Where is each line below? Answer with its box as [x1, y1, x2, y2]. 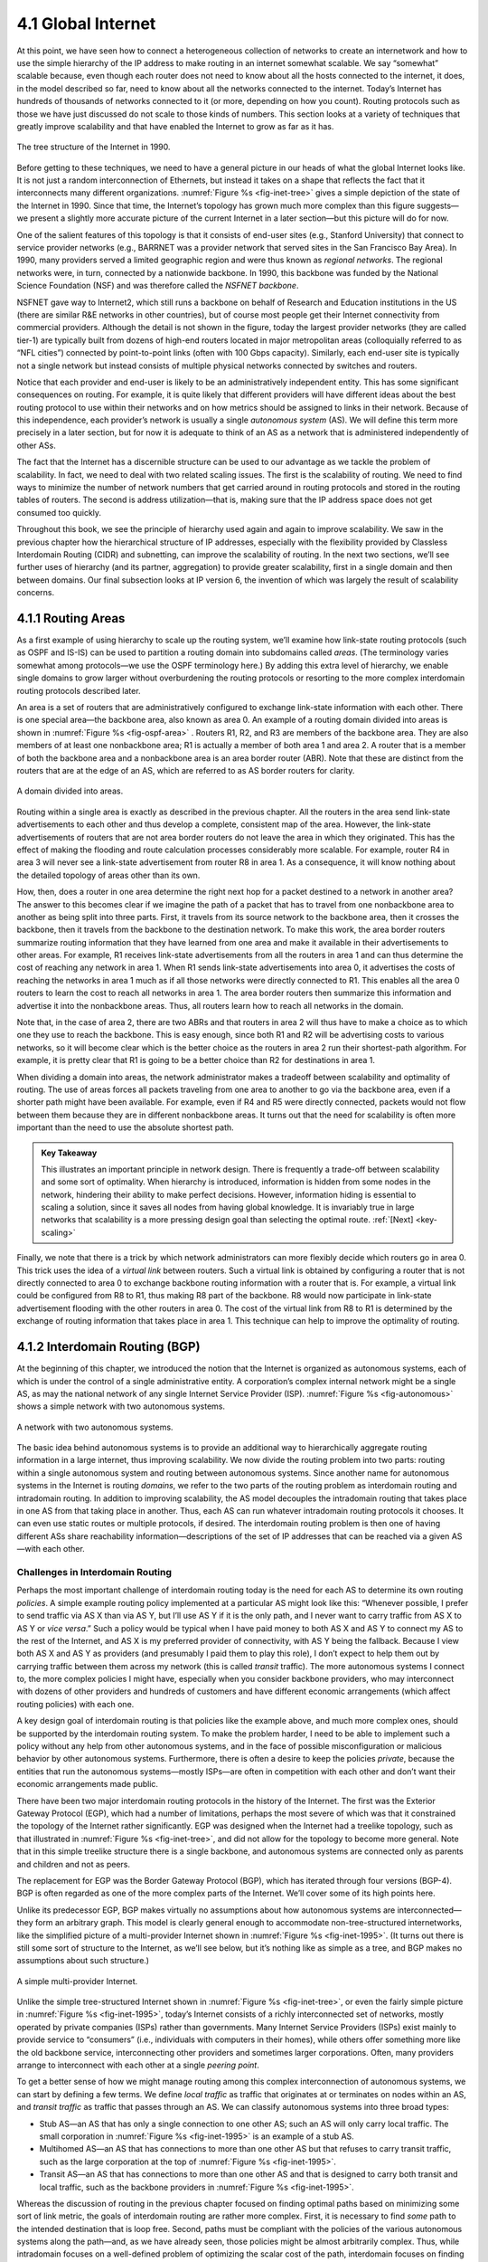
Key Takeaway [41, 1147, 98, 1158]
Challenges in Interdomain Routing [16, 1565, 172, 1578]
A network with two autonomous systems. [16, 1421, 174, 1432]
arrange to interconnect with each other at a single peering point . [16, 2059, 259, 2071]
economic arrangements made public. [16, 1779, 158, 1790]
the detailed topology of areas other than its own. [16, 870, 201, 880]
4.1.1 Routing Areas [16, 611, 126, 626]
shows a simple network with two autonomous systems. [16, 1401, 226, 1411]
